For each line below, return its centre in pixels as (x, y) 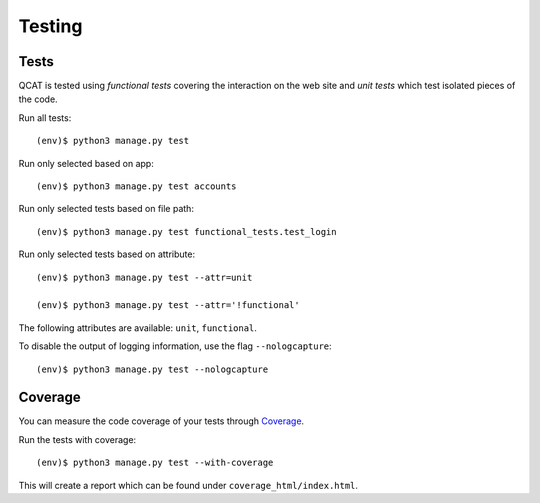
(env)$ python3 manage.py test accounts (136, 186)
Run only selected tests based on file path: (106, 209)
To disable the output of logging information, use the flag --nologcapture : (175, 346)
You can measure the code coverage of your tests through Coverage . (161, 421)
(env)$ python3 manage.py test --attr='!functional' (168, 305)
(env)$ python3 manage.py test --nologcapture (152, 369)
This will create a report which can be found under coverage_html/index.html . (188, 485)
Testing (50, 26)
